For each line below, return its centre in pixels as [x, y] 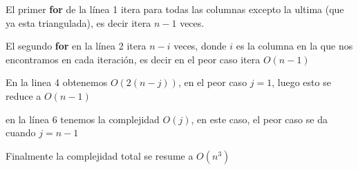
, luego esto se [301, 82]
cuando [21, 132]
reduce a [23, 95]
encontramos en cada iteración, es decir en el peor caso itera [133, 59]
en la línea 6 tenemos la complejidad [83, 119]
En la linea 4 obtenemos [57, 82]
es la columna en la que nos [294, 46]
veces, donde [200, 46]
